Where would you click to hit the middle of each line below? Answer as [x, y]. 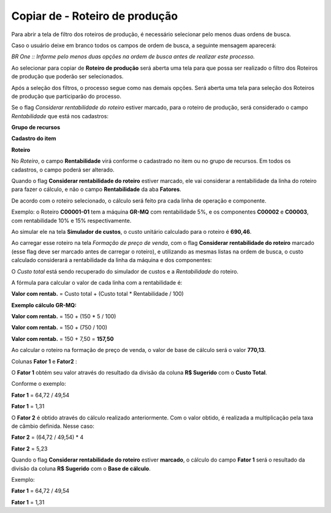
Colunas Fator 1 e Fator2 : [44, 361]
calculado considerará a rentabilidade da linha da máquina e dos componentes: [112, 260]
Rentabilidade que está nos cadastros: [60, 116]
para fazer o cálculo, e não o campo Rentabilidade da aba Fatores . [96, 189]
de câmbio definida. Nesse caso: [53, 426]
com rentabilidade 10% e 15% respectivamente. [71, 220]
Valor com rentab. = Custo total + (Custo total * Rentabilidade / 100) [97, 294]
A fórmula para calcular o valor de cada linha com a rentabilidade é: [97, 282]
